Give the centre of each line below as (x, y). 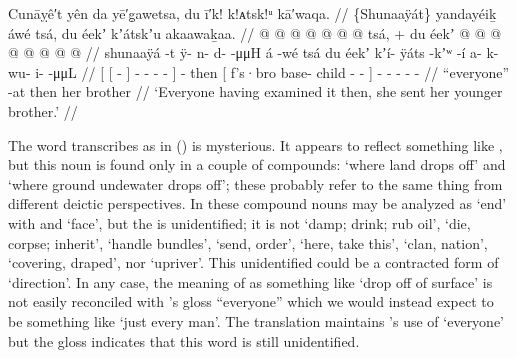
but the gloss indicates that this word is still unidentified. (184, 340)
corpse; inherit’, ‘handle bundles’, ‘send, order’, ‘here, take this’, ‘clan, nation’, (248, 242)
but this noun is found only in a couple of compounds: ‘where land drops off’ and (257, 164)
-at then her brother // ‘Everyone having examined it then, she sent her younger (255, 91)
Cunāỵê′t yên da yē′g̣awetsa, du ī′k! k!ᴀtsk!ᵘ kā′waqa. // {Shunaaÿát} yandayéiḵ (252, 13)
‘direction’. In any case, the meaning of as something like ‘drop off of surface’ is (250, 281)
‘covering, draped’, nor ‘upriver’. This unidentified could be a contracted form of (253, 262)
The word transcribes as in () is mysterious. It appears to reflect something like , (255, 144)
